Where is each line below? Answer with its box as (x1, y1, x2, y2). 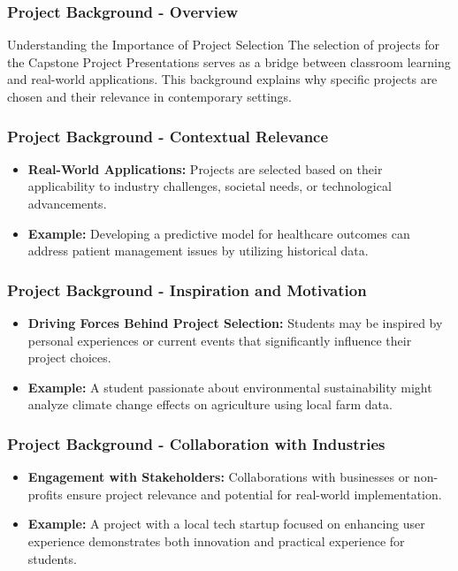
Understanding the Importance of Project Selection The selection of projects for (7, 35, 440, 54)
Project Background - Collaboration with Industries (7, 432, 385, 454)
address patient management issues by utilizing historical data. (27, 241, 369, 260)
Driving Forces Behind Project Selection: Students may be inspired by (27, 314, 443, 331)
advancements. (27, 194, 107, 212)
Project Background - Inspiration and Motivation (7, 278, 367, 301)
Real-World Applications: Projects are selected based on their (27, 159, 383, 178)
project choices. (27, 348, 111, 367)
